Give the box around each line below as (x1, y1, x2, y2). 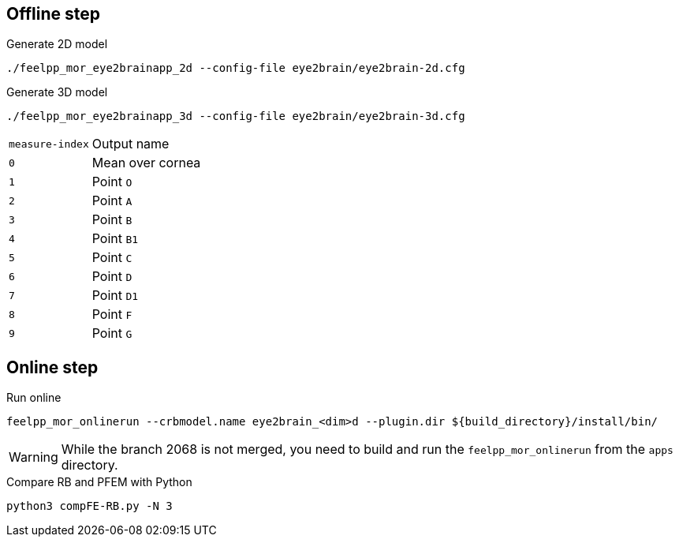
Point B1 (91, 230, 139, 247)
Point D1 (91, 287, 139, 304)
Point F (91, 306, 132, 323)
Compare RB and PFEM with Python (6, 475, 192, 489)
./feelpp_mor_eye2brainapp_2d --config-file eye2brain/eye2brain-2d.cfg (6, 62, 465, 75)
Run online (6, 391, 62, 405)
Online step (6, 357, 99, 377)
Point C (91, 249, 132, 266)
